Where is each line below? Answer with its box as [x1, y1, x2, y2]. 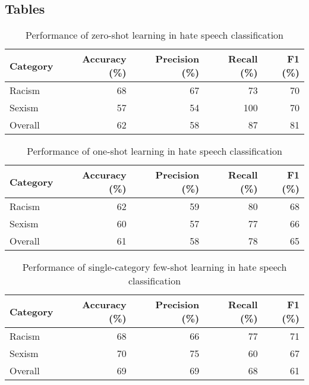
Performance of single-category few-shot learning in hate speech [22, 260, 287, 274]
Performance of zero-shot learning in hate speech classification [25, 28, 284, 42]
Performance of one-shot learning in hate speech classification [27, 144, 282, 158]
